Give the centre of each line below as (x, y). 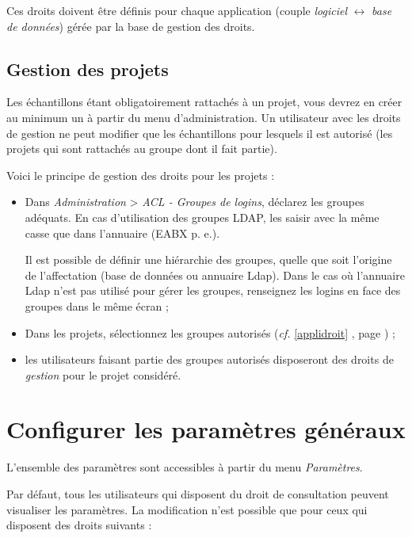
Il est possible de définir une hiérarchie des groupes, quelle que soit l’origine (208, 259)
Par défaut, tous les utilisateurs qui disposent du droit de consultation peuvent (198, 494)
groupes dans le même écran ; (97, 305)
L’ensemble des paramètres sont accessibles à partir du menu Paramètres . (185, 467)
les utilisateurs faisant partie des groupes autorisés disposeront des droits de (209, 359)
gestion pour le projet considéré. (103, 374)
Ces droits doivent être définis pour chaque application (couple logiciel (177, 10)
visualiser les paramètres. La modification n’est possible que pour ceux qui (187, 509)
